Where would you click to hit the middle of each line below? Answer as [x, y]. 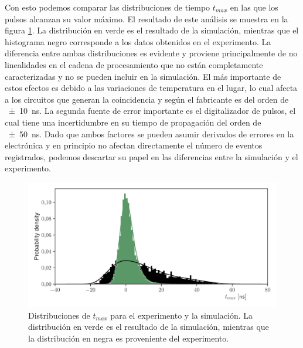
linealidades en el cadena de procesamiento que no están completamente [134, 64]
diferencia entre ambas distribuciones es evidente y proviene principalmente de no [151, 53]
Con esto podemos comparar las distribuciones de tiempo [108, 7]
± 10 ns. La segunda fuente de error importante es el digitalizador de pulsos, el [152, 111]
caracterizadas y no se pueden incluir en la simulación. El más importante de [143, 76]
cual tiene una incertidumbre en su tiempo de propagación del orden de [133, 122]
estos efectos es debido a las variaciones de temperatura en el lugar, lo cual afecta [151, 88]
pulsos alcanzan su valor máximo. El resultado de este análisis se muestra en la [147, 18]
